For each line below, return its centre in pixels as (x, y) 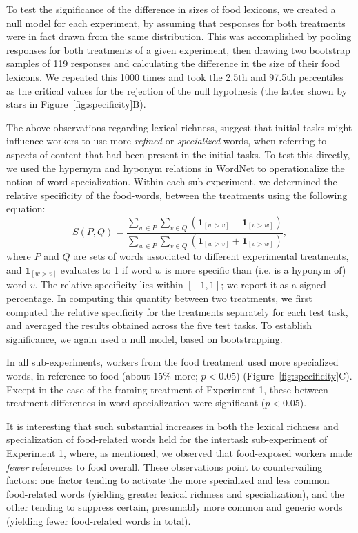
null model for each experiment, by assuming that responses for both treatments (176, 22)
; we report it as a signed (274, 284)
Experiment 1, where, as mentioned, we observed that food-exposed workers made (179, 453)
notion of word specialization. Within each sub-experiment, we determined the (172, 181)
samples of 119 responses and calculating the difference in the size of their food (173, 63)
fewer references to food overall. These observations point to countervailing (165, 466)
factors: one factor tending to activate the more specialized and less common (168, 480)
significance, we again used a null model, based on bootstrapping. (145, 338)
